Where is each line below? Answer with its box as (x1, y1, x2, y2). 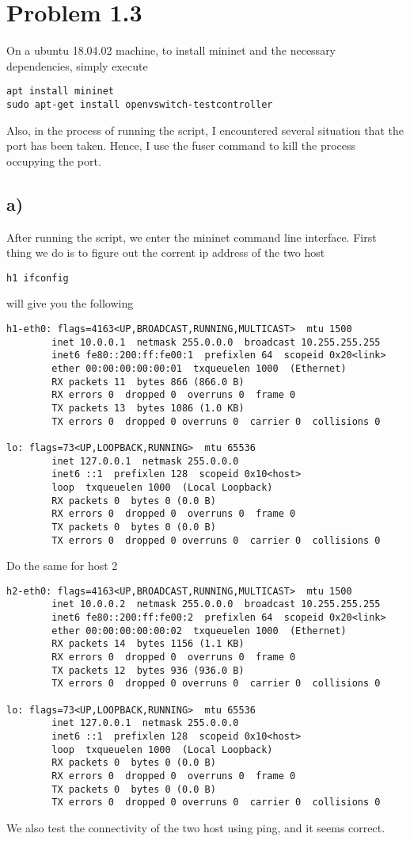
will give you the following (6, 295, 134, 312)
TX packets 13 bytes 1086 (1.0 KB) (51, 402, 245, 414)
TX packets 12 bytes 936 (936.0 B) (51, 664, 245, 676)
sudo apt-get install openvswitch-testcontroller (6, 98, 273, 110)
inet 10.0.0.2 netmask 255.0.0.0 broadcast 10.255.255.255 (51, 598, 381, 610)
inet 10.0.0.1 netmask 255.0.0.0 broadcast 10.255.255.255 (51, 336, 381, 348)
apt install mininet (6, 86, 115, 97)
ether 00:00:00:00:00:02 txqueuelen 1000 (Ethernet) (51, 625, 347, 636)
